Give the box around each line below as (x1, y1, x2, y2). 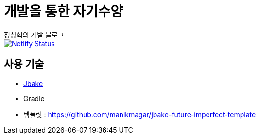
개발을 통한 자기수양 (4, 3, 123, 20)
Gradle (23, 94, 45, 103)
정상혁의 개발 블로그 (4, 30, 64, 39)
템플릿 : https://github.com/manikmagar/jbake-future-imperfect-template (23, 110, 256, 119)
